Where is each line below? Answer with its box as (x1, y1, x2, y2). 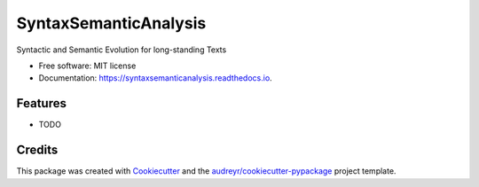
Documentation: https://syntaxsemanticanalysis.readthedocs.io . (38, 73, 272, 83)
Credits (16, 143, 59, 158)
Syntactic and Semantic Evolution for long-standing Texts (16, 44, 227, 55)
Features (16, 96, 67, 111)
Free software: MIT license (38, 60, 137, 71)
